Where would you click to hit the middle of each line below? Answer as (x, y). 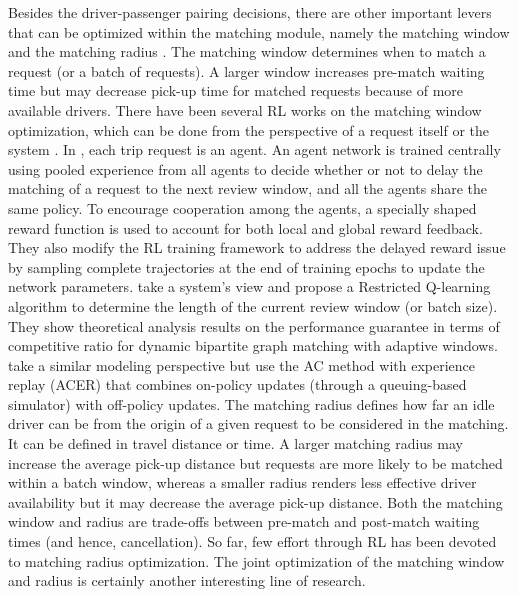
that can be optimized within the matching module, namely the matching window (259, 31)
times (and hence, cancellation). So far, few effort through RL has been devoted (252, 541)
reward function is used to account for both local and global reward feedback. (245, 227)
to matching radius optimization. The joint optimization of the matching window (256, 560)
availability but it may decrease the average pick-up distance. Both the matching (255, 501)
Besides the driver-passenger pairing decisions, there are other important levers (250, 12)
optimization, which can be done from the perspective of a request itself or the (249, 129)
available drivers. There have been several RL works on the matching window (245, 109)
